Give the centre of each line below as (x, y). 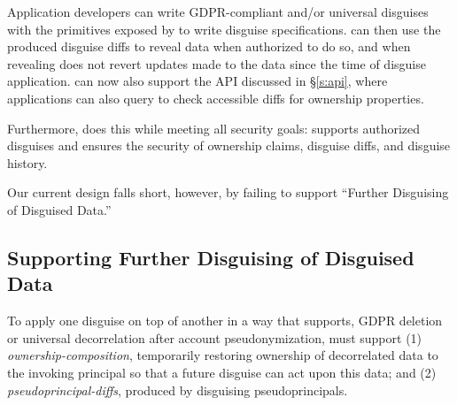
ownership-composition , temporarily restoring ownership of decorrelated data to (223, 355)
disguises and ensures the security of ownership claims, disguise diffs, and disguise (229, 145)
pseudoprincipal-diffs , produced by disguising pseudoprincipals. (178, 390)
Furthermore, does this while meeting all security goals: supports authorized (214, 128)
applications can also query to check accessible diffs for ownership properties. (216, 98)
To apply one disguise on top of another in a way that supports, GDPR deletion (225, 321)
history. (27, 162)
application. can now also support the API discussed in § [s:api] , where (198, 81)
